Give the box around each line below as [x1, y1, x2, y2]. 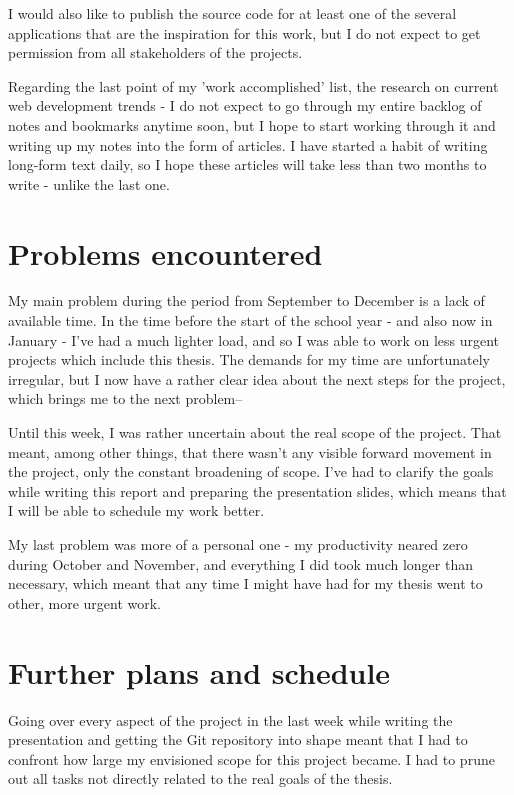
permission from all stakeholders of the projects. [8, 42, 303, 63]
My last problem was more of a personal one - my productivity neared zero [8, 534, 468, 554]
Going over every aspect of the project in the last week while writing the [8, 709, 453, 730]
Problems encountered [8, 232, 323, 273]
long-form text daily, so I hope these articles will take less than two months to [8, 154, 487, 175]
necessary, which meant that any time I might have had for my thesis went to [8, 573, 483, 594]
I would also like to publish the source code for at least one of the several [8, 3, 457, 23]
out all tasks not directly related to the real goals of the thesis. [8, 768, 393, 789]
